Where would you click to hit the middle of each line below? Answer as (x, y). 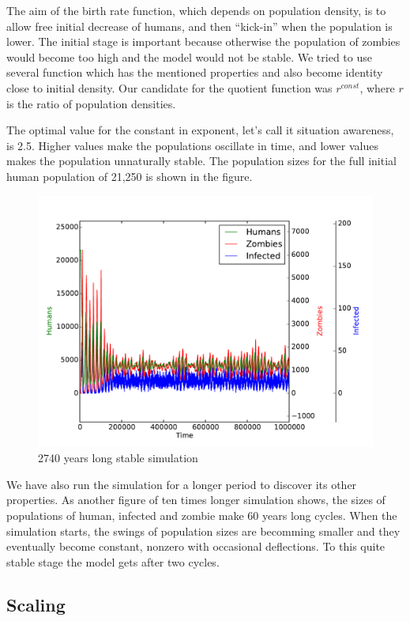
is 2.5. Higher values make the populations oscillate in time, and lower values (192, 145)
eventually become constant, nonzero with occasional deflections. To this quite (196, 546)
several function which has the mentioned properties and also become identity (195, 72)
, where (377, 87)
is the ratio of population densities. (91, 103)
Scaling (36, 604)
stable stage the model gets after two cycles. (113, 561)
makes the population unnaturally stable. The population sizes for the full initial (201, 161)
